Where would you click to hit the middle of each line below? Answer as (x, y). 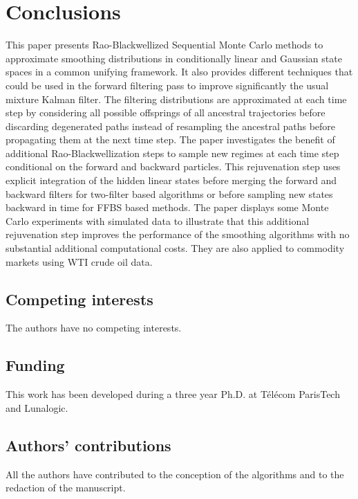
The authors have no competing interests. (94, 328)
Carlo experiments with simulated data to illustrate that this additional (158, 220)
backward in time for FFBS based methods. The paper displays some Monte (167, 207)
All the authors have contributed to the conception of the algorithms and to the (175, 474)
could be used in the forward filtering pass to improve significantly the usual (167, 85)
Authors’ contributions (88, 445)
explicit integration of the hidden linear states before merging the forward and (171, 180)
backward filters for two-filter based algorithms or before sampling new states (169, 193)
